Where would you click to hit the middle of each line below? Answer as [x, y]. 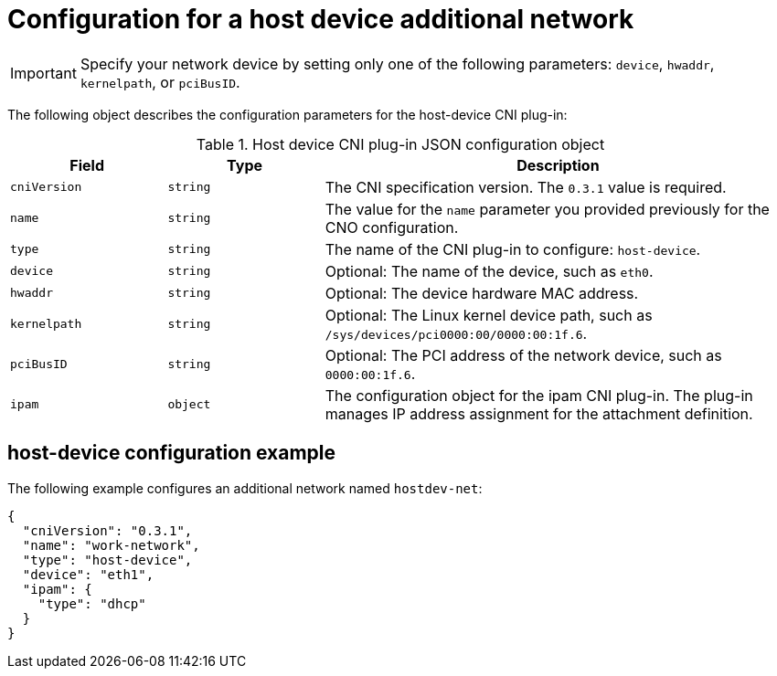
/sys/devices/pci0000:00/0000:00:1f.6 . [456, 333]
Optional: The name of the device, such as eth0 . [489, 271]
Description [558, 165]
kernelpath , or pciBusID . [160, 82]
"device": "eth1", [88, 574]
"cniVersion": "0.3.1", [107, 530]
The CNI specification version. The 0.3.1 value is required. [526, 187]
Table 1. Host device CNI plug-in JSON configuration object [400, 144]
